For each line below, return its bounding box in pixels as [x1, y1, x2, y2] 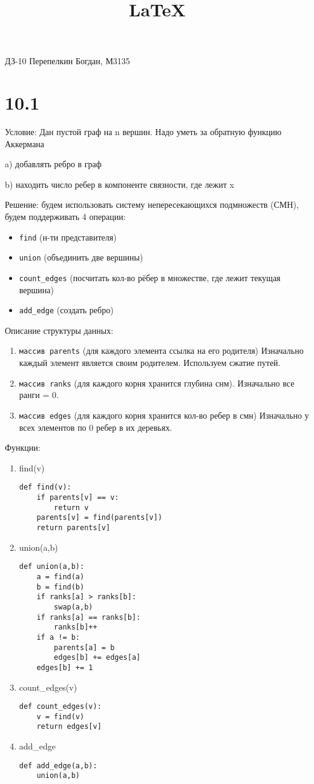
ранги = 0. [19, 388, 59, 401]
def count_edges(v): [19, 702, 102, 711]
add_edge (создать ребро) [19, 304, 114, 316]
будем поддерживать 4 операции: [5, 210, 126, 223]
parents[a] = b [54, 643, 115, 652]
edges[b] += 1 [36, 663, 93, 672]
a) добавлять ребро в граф [5, 158, 102, 170]
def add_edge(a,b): [19, 761, 97, 770]
